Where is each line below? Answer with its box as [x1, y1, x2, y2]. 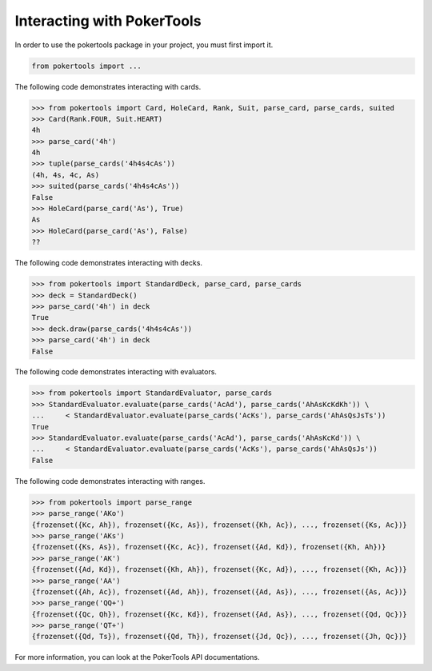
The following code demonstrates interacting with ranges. [14, 476, 206, 485]
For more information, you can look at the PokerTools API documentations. [14, 653, 260, 662]
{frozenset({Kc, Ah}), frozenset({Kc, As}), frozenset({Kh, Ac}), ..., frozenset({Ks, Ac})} [31, 520, 407, 529]
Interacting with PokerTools [14, 12, 202, 30]
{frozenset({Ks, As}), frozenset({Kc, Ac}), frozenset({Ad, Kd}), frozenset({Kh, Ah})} [31, 542, 386, 552]
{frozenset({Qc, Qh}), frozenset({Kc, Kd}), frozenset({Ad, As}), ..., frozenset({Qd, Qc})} [31, 609, 407, 619]
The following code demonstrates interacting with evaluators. [14, 367, 218, 377]
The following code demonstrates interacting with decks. [14, 258, 203, 268]
